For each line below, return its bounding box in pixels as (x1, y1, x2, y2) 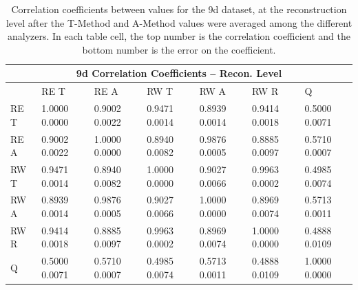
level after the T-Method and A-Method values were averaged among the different (6, 15, 352, 30)
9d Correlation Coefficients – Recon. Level (76, 66, 282, 80)
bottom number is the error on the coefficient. (82, 42, 276, 56)
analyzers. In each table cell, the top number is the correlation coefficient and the (7, 29, 351, 43)
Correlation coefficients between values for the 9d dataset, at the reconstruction (11, 2, 347, 16)
